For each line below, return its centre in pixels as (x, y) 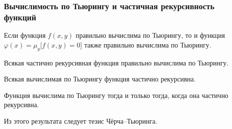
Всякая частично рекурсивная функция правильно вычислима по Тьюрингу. (116, 62)
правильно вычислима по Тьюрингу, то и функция (150, 35)
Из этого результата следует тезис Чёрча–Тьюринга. (81, 121)
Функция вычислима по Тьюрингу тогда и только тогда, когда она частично (116, 95)
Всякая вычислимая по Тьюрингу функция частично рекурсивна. (100, 79)
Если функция (25, 35)
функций (20, 17)
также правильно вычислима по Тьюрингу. (148, 44)
